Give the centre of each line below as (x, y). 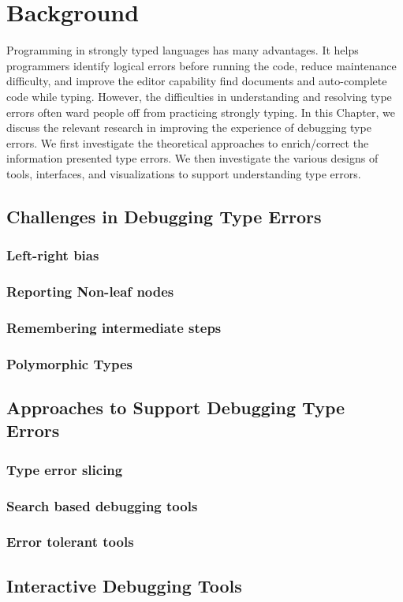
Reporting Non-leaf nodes (90, 292)
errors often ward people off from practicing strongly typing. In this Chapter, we (201, 112)
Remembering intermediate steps (114, 327)
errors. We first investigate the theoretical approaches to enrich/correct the (188, 142)
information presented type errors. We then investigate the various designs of (192, 158)
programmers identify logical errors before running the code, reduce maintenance (201, 65)
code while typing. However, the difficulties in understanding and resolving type (199, 96)
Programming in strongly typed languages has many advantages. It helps (183, 50)
